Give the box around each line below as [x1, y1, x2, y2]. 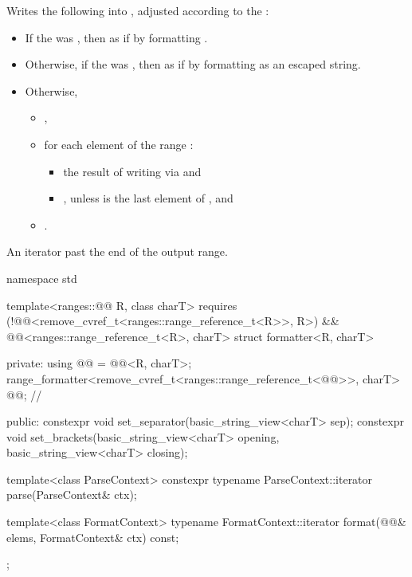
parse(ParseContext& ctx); [6, 486, 137, 503]
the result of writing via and [63, 163, 202, 179]
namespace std [6, 269, 77, 286]
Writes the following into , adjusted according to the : [6, 2, 269, 18]
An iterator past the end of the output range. [6, 243, 228, 260]
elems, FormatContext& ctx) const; [6, 528, 179, 545]
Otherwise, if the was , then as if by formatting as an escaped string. [25, 56, 361, 73]
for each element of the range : [44, 135, 194, 152]
